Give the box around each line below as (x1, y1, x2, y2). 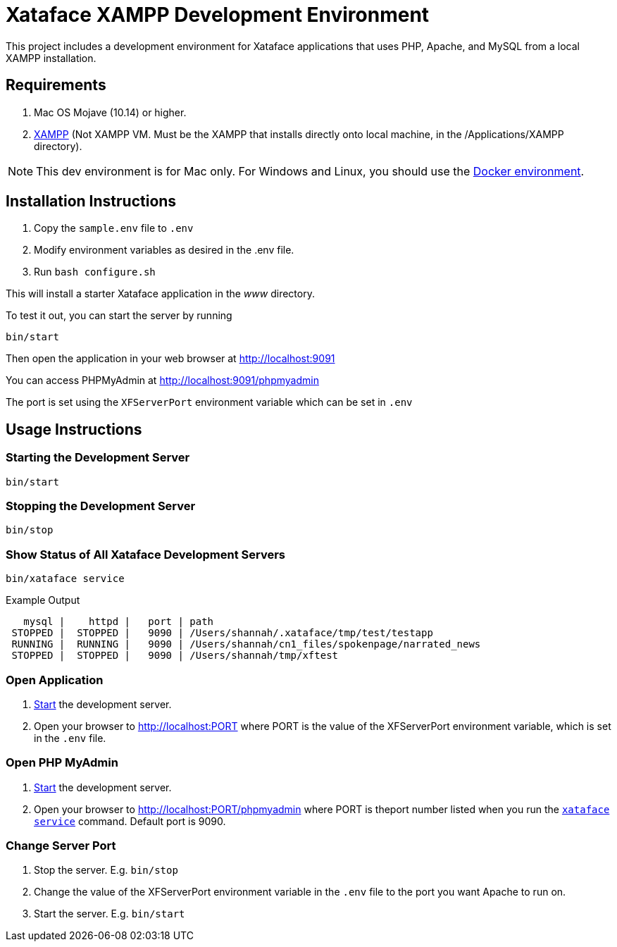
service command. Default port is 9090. (34, 815, 226, 827)
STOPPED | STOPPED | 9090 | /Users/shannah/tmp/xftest (11, 650, 339, 662)
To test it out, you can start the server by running (6, 309, 232, 322)
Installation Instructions (6, 192, 177, 211)
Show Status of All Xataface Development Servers (6, 547, 285, 562)
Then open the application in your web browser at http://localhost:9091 (6, 352, 335, 365)
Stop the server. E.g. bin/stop (34, 864, 178, 877)
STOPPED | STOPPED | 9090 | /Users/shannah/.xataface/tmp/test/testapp (11, 627, 433, 639)
